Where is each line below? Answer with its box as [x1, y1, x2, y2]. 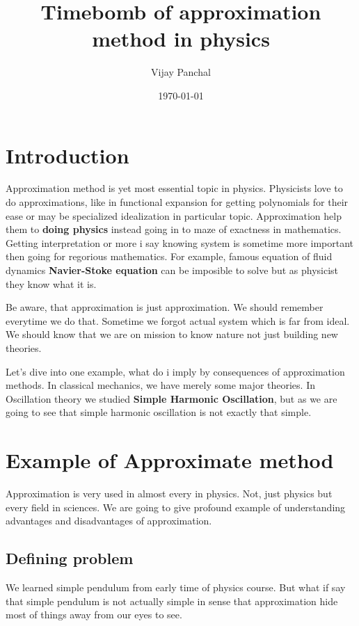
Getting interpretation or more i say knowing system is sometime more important [6, 235, 354, 250]
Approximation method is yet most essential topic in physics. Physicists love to [6, 181, 343, 195]
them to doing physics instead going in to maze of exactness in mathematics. [6, 222, 342, 236]
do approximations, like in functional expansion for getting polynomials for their [6, 195, 349, 209]
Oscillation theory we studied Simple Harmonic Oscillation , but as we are [6, 391, 337, 406]
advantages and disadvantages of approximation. [6, 513, 212, 528]
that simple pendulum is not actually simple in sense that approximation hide [6, 593, 338, 608]
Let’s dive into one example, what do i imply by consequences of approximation [6, 364, 345, 378]
